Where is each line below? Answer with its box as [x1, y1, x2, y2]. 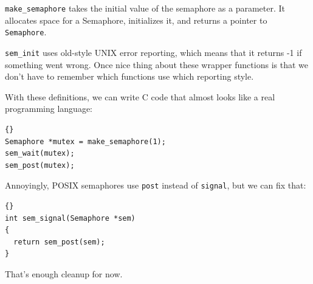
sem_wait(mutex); [5, 149, 75, 158]
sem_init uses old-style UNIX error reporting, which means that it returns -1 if [5, 46, 302, 58]
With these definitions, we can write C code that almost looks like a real [5, 90, 275, 103]
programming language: [5, 102, 92, 115]
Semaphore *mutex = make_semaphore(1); [5, 137, 166, 146]
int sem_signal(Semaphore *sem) [5, 213, 136, 223]
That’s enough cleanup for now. [5, 267, 123, 280]
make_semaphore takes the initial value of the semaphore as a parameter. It [5, 2, 286, 14]
